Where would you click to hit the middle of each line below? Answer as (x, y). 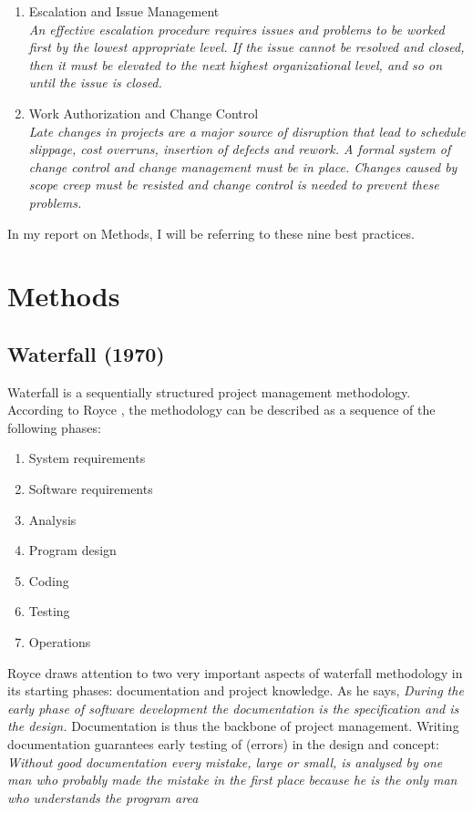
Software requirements (91, 489)
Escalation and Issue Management (124, 11)
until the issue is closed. (95, 82)
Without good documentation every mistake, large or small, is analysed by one (225, 762)
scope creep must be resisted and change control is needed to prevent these (234, 185)
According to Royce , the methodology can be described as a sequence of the (221, 410)
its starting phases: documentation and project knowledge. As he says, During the (236, 690)
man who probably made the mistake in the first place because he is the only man (232, 780)
